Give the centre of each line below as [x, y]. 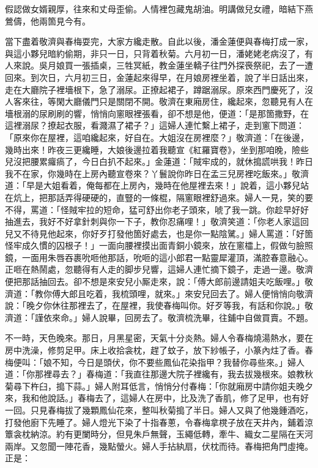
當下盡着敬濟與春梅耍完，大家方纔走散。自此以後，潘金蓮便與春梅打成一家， [159, 41]
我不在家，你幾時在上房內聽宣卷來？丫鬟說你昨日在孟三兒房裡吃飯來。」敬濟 [157, 173]
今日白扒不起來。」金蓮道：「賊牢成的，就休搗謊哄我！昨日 [197, 161]
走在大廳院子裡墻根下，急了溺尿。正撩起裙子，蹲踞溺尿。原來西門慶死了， [155, 89]
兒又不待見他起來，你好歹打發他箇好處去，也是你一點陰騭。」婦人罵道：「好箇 [159, 233]
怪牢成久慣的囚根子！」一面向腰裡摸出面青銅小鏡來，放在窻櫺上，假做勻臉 [155, 245]
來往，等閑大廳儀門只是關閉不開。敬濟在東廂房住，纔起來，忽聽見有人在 [167, 101]
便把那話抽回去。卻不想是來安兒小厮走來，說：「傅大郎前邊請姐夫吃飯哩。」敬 [159, 281]
